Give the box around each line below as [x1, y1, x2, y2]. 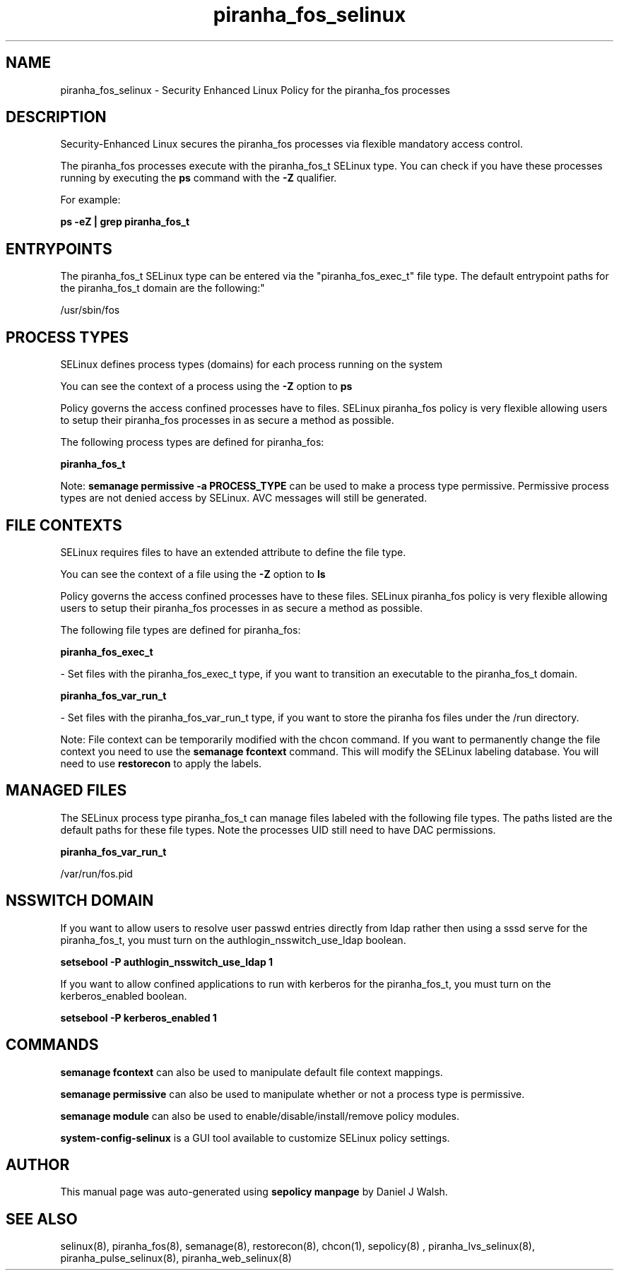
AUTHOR [6, 1155, 70, 1174]
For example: [60, 194, 121, 206]
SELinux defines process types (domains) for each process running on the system [60, 358, 443, 371]
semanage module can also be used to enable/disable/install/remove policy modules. [60, 1109, 460, 1122]
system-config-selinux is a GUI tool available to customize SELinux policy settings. [60, 1131, 450, 1144]
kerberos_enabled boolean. [60, 989, 187, 1002]
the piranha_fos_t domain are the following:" [60, 282, 265, 295]
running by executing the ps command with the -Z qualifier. [60, 172, 337, 184]
